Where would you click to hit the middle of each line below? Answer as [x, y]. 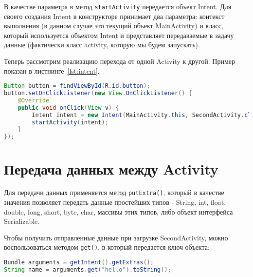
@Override [34, 100]
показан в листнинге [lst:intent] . [52, 70]
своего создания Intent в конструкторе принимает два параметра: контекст [114, 16]
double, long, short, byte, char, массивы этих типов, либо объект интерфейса [118, 211]
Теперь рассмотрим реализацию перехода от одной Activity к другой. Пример [119, 61]
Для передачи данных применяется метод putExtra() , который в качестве [114, 192]
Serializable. [22, 221]
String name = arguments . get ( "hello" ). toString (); [88, 269]
